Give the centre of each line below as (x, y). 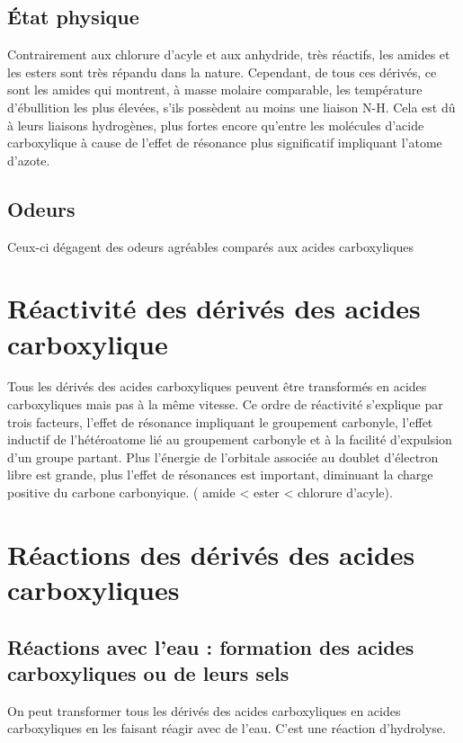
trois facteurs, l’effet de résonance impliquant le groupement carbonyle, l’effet (220, 421)
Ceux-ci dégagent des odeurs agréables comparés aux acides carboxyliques (211, 246)
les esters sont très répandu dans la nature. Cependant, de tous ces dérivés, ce (222, 72)
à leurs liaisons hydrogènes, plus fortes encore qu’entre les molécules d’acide (216, 125)
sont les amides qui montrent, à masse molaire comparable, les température (215, 90)
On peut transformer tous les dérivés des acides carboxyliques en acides (204, 710)
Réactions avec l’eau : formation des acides (211, 646)
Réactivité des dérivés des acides (214, 308)
